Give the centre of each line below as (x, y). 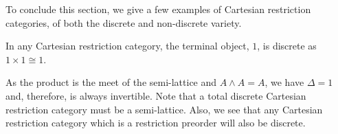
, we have (284, 82)
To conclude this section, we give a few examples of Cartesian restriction (158, 9)
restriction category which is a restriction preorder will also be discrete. (156, 123)
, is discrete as (287, 46)
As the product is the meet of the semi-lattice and (111, 82)
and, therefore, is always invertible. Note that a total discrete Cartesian (156, 95)
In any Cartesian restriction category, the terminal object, (127, 46)
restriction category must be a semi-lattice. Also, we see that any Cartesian (164, 109)
